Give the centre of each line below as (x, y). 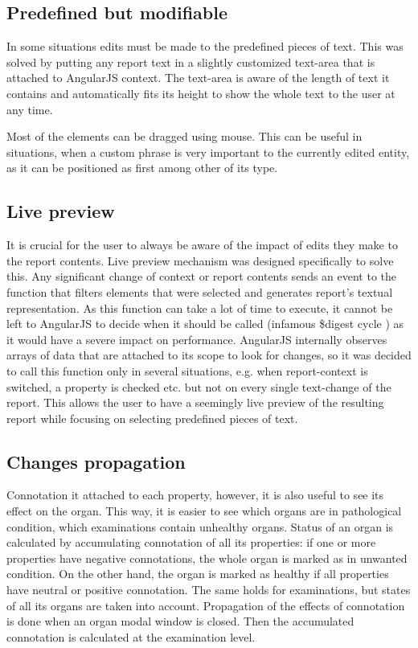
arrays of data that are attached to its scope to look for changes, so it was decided (209, 355)
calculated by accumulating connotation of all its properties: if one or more (191, 542)
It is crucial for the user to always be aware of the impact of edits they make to (202, 245)
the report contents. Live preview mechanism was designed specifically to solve (200, 260)
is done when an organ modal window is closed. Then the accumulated (180, 621)
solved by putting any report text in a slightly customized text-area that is (191, 62)
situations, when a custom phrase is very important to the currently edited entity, (208, 152)
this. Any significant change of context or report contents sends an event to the (202, 276)
